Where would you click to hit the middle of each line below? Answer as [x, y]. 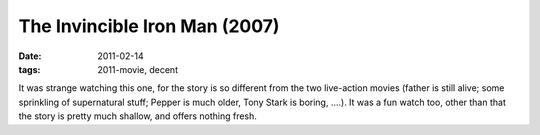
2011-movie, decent [138, 69]
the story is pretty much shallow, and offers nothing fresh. [137, 116]
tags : [29, 69]
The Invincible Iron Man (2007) [149, 26]
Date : [30, 56]
